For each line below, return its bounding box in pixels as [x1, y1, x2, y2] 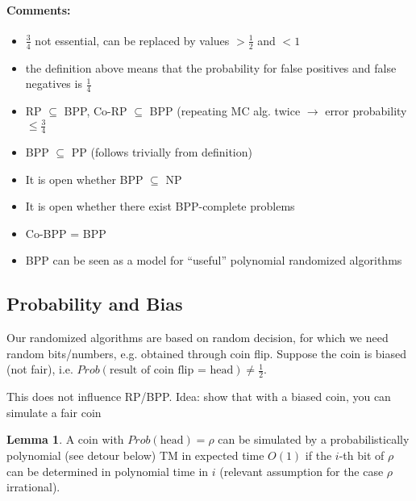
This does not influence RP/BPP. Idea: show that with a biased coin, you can [6, 388, 391, 405]
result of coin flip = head [109, 365, 234, 377]
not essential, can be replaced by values [35, 31, 230, 48]
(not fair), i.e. [6, 361, 73, 378]
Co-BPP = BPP [25, 224, 106, 241]
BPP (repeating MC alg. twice [149, 102, 301, 119]
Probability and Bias [6, 291, 183, 316]
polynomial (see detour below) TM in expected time [6, 446, 264, 463]
